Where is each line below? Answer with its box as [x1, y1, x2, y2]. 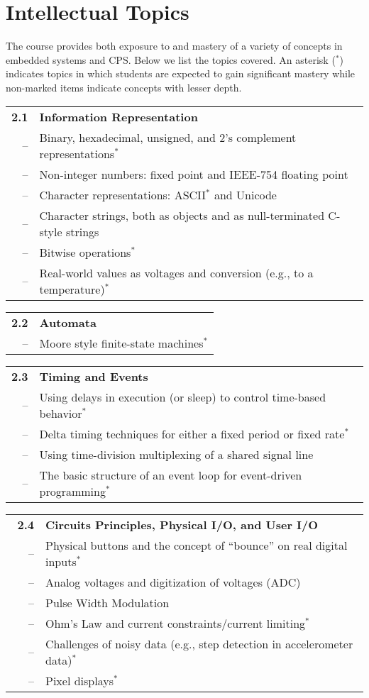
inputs [45, 553, 77, 570]
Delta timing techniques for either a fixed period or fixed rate [39, 425, 345, 442]
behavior [39, 404, 82, 421]
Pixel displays [45, 672, 114, 689]
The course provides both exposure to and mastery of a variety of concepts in [6, 38, 343, 53]
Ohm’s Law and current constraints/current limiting [45, 614, 306, 631]
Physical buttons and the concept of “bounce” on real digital [45, 536, 348, 553]
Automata [39, 314, 97, 331]
